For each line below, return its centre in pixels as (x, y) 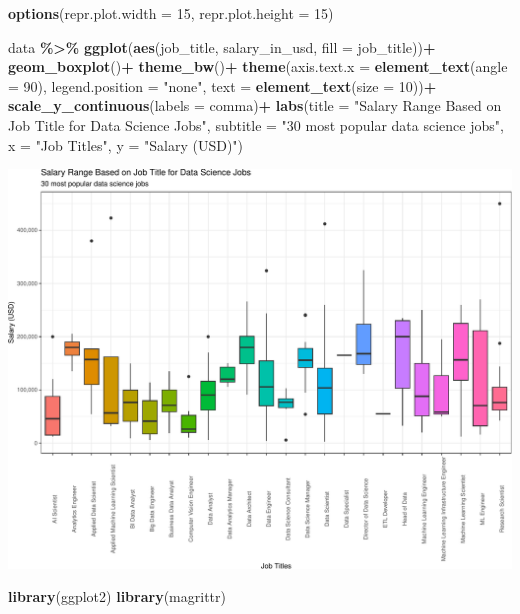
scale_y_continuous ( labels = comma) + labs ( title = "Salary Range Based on (255, 105)
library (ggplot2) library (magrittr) (117, 596)
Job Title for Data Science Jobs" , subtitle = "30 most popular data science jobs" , (256, 124)
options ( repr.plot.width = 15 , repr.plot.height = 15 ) (171, 13)
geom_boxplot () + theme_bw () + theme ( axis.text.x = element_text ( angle (258, 66)
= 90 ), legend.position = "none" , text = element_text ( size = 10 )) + (222, 85)
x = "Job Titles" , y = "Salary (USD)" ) (126, 144)
